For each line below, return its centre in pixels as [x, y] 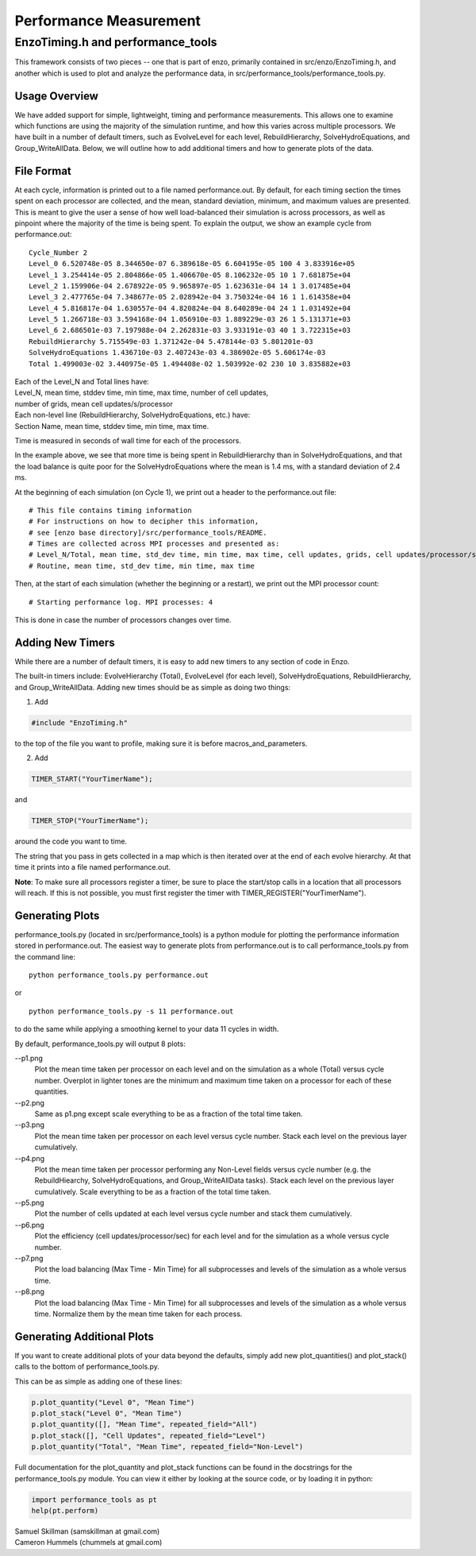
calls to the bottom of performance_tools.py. [87, 1367]
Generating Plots [57, 915]
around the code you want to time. [71, 841]
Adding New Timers [65, 642]
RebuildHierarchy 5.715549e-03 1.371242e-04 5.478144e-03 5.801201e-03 [171, 341]
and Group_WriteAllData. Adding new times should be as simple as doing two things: [153, 687]
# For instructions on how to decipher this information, [144, 521]
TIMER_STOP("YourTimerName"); [90, 821]
